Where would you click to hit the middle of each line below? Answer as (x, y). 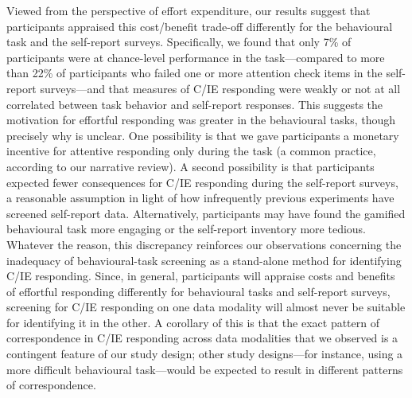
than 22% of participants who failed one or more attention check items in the (194, 73)
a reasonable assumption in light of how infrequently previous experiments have (200, 198)
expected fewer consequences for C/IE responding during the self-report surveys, (202, 182)
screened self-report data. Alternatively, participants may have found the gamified (206, 213)
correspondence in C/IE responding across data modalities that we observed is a (202, 338)
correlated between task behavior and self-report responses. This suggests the (195, 104)
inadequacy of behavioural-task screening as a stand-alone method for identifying (204, 260)
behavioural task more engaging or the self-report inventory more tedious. (187, 229)
